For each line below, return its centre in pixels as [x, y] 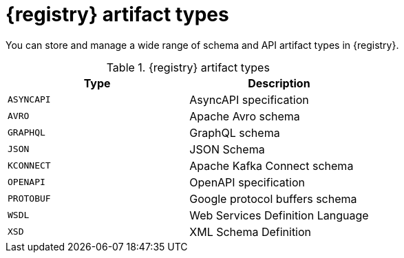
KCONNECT [29, 166]
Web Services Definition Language [279, 215]
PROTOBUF [29, 199]
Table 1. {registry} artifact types [188, 67]
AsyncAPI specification [249, 99]
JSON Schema [227, 149]
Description [279, 83]
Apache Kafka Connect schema [272, 165]
